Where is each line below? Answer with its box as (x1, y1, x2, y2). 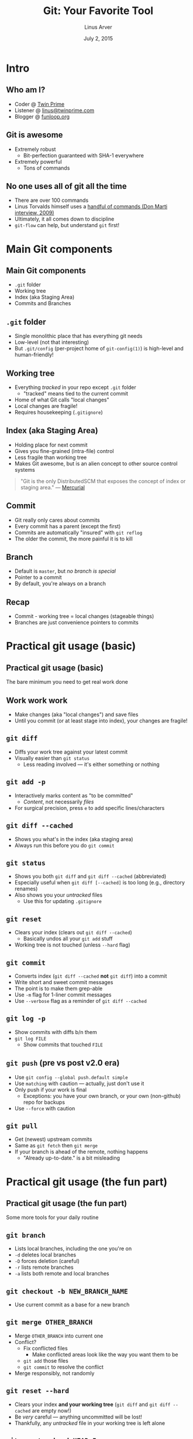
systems (14, 466, 35, 473)
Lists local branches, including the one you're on (14, 1245, 132, 1252)
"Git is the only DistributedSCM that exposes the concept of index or (20, 477, 186, 485)
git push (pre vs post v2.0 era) (6, 1058, 120, 1068)
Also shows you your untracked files (14, 891, 103, 898)
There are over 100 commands (14, 197, 89, 204)
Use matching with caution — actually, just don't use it (14, 1080, 144, 1087)
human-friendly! (14, 351, 54, 359)
